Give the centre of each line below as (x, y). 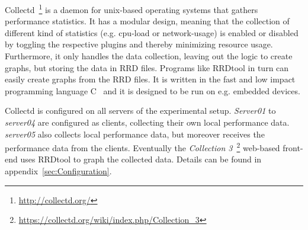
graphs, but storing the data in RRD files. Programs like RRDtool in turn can (147, 67)
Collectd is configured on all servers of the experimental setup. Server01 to (140, 111)
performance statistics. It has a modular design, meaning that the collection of (147, 21)
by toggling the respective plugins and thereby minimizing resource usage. (139, 44)
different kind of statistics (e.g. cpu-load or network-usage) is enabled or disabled (152, 32)
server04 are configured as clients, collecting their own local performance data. (147, 122)
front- (293, 147)
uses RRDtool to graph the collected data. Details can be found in (141, 159)
